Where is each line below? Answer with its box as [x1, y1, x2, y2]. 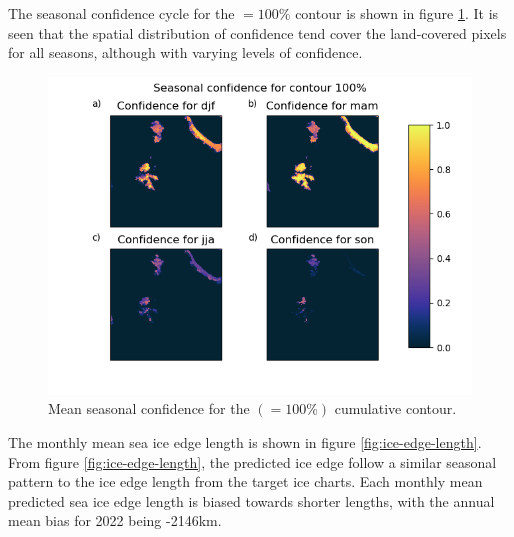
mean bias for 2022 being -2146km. [8, 510, 222, 531]
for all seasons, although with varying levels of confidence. [8, 42, 363, 63]
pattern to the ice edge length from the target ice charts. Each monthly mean [8, 471, 483, 492]
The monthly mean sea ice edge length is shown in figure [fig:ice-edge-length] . [8, 431, 482, 452]
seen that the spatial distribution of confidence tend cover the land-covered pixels [8, 22, 507, 43]
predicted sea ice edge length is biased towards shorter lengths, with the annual [8, 490, 495, 511]
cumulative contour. [334, 398, 457, 419]
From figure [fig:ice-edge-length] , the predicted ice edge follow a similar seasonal [8, 451, 497, 472]
